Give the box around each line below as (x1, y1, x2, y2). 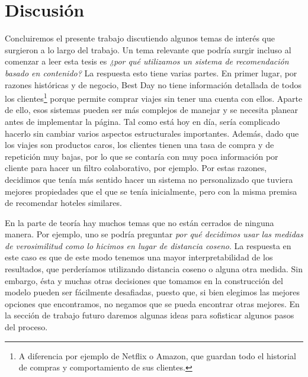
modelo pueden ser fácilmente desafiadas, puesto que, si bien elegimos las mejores (5, 286, 300, 298)
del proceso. (5, 321, 48, 333)
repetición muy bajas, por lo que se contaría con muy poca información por (5, 150, 278, 162)
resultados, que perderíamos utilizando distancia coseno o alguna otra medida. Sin (5, 263, 303, 275)
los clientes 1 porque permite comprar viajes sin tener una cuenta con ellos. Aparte (5, 91, 303, 104)
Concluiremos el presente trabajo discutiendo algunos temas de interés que (5, 32, 275, 44)
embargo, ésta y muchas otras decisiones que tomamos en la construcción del (5, 274, 283, 286)
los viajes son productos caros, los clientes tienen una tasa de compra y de (5, 138, 274, 151)
